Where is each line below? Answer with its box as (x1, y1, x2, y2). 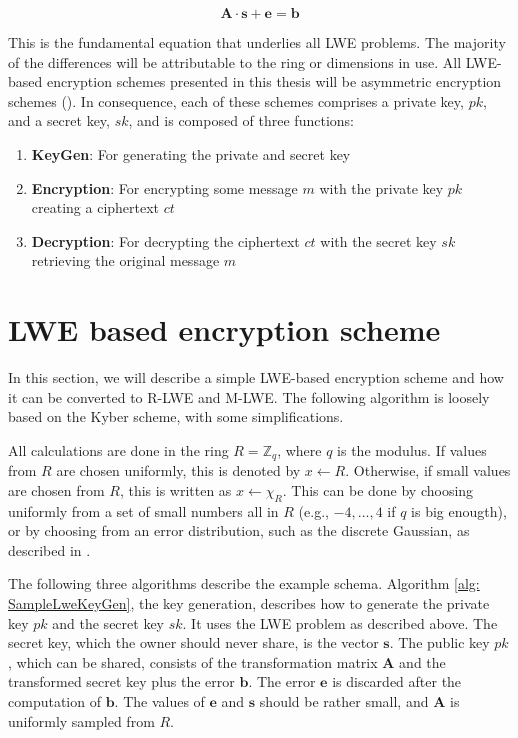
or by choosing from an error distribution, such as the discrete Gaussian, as (8, 520, 470, 541)
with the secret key (320, 230, 437, 251)
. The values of (114, 691, 205, 712)
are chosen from (8, 479, 105, 500)
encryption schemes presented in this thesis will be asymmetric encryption (46, 71, 502, 92)
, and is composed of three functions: (128, 110, 354, 131)
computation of (8, 691, 101, 712)
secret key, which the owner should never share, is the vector (8, 632, 379, 653)
